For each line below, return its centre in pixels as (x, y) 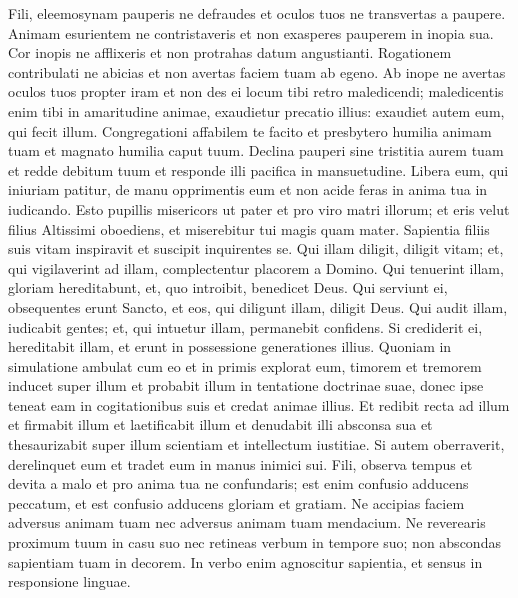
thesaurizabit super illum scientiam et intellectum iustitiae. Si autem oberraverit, (256, 444)
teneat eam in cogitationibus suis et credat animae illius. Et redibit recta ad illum (259, 404)
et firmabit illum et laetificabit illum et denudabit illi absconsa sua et (220, 424)
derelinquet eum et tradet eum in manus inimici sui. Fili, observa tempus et (240, 463)
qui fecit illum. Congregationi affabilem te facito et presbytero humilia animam (250, 130)
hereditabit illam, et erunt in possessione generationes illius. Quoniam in (230, 346)
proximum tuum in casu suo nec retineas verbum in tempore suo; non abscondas (254, 542)
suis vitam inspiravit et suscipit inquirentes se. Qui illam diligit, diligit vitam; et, (256, 248)
